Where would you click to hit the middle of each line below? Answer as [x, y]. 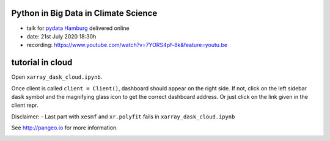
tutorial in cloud [42, 63]
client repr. [25, 105]
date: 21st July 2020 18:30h [61, 36]
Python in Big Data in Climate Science [84, 13]
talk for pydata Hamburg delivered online [78, 28]
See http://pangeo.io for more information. [65, 128]
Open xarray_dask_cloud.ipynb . [57, 77]
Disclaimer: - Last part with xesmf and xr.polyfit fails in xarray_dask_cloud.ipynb [123, 117]
